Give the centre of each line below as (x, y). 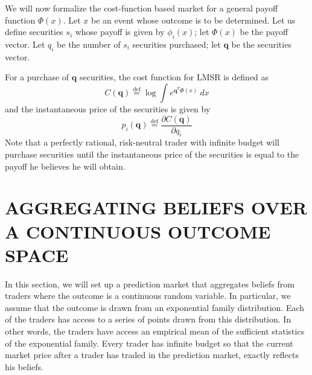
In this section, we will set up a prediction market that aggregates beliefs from (150, 284)
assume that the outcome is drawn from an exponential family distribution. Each (155, 307)
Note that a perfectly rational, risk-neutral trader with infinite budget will (142, 142)
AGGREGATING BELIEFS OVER (156, 207)
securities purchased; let (177, 44)
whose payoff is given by (120, 32)
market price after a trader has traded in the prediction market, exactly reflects (152, 355)
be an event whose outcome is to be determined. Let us (193, 20)
